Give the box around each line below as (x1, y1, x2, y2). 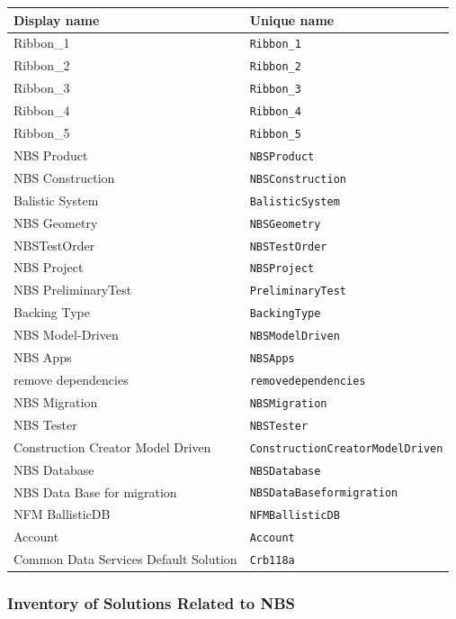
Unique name (249, 10, 335, 29)
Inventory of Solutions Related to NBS (7, 592, 296, 614)
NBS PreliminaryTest (13, 280, 132, 299)
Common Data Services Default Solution (13, 550, 237, 569)
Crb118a (249, 554, 295, 568)
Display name (13, 10, 100, 29)
